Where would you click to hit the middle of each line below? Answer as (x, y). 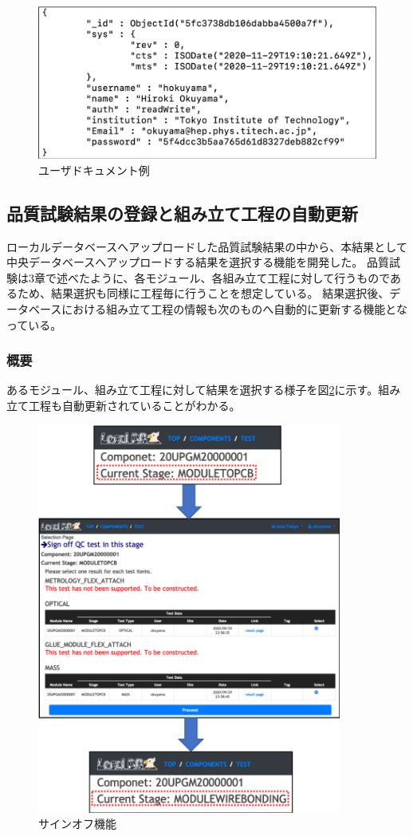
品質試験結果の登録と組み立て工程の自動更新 (182, 213)
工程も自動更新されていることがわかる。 (134, 406)
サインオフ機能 (77, 824)
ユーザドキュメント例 (94, 170)
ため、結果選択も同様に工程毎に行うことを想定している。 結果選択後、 (203, 293)
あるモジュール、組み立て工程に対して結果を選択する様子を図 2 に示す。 (193, 390)
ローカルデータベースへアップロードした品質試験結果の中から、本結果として (207, 246)
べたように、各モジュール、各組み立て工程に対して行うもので (229, 277)
